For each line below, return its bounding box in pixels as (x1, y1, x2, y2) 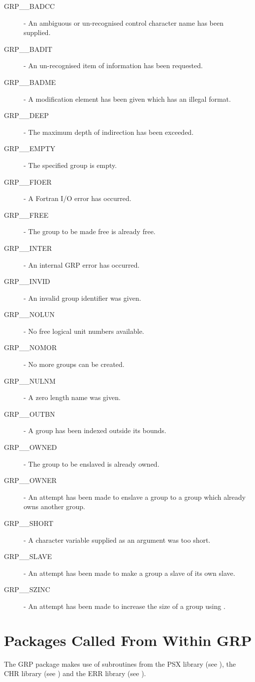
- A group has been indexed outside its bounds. (24, 425, 166, 436)
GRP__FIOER (4, 176, 52, 187)
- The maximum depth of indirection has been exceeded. (24, 126, 194, 137)
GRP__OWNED (4, 442, 57, 452)
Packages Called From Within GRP (4, 630, 252, 650)
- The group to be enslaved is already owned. (24, 458, 159, 469)
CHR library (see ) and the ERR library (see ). (4, 668, 146, 679)
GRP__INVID (4, 276, 50, 286)
